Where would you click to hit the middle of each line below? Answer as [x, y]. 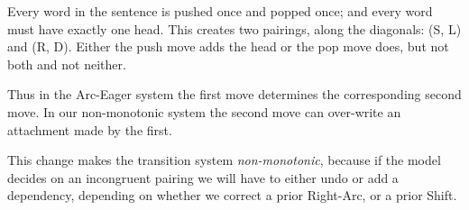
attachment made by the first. [90, 129]
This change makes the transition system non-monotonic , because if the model [224, 160]
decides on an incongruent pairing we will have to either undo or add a [203, 177]
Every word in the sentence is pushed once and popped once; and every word [220, 11]
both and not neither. [67, 64]
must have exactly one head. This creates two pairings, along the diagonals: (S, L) [234, 28]
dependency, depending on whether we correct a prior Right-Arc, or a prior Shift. [232, 195]
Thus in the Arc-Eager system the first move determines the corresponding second [234, 94]
